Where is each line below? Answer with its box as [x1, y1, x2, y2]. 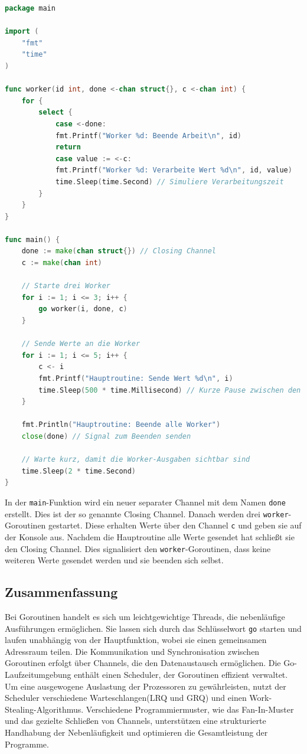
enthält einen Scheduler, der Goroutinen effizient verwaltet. [74, 668, 288, 680]
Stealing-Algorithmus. [5, 703, 84, 715]
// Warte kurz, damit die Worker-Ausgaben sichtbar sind [21, 455, 250, 464]
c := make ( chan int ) [21, 259, 102, 267]
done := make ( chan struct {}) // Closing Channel [21, 247, 217, 256]
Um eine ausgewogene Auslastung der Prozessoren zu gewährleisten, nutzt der [5, 680, 286, 692]
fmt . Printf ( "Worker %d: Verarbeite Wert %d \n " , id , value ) [55, 166, 292, 175]
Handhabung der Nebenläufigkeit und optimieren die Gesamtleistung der [5, 726, 268, 738]
